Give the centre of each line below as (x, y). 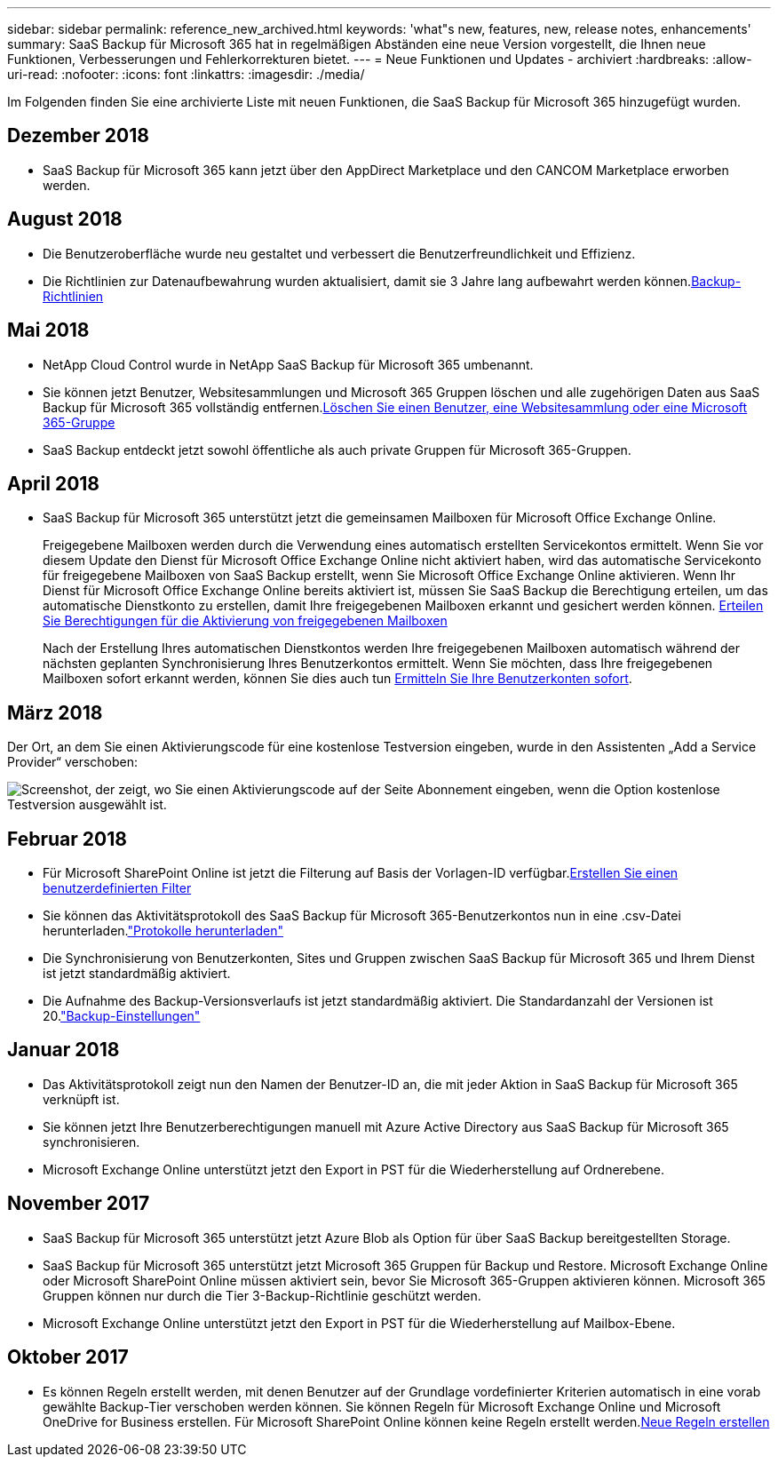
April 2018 (54, 483)
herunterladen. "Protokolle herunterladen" (163, 931)
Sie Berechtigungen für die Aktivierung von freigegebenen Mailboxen (245, 621)
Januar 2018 (64, 1050)
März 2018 (55, 712)
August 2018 (65, 219)
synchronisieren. (91, 1142)
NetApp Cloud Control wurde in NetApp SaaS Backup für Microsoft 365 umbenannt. (288, 364)
